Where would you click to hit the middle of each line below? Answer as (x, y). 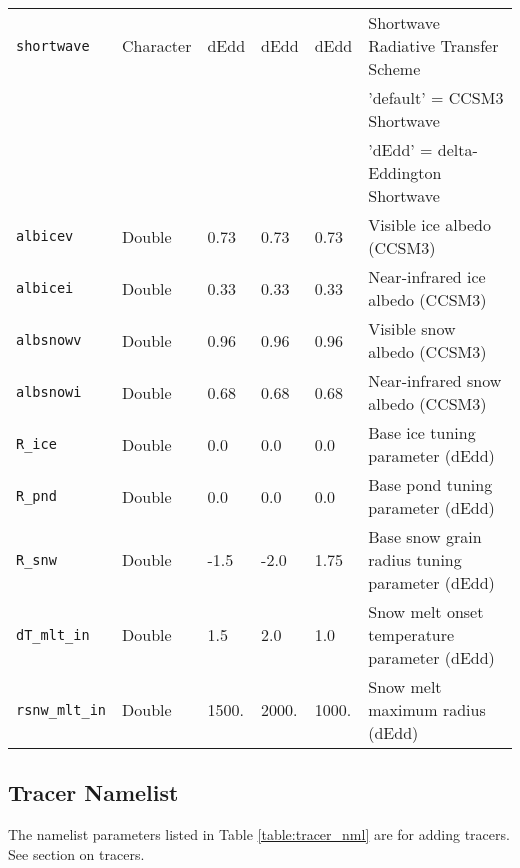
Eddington (405, 172)
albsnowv (49, 340)
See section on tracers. (76, 853)
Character (157, 45)
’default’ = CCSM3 (436, 97)
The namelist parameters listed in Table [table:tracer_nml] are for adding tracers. (259, 834)
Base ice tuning (422, 432)
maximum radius (427, 709)
